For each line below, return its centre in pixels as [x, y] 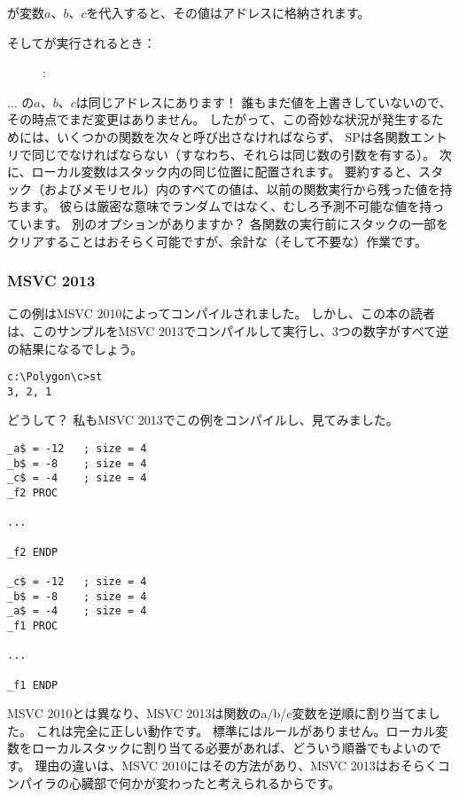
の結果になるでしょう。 [75, 348]
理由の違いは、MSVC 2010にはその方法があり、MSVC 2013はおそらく [236, 765]
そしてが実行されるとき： [82, 42]
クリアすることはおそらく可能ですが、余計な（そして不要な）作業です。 [217, 241]
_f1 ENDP [33, 685]
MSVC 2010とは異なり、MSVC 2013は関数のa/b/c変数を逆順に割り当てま [218, 713]
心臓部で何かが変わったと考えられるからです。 [205, 782]
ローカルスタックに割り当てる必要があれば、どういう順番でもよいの [230, 748]
